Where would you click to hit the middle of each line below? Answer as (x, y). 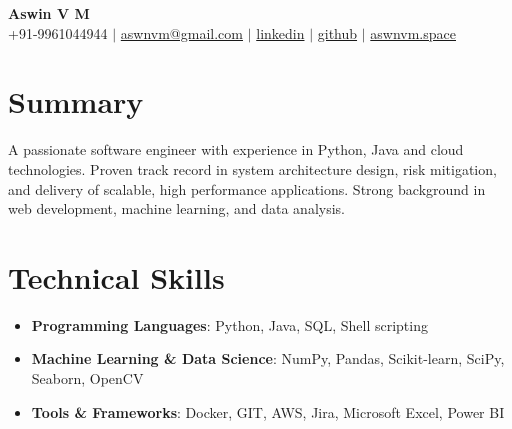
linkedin (280, 32)
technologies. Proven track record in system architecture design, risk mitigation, (252, 168)
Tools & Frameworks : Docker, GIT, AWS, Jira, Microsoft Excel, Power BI (268, 411)
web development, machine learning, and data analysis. (176, 208)
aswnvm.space (413, 32)
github (337, 32)
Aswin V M (49, 13)
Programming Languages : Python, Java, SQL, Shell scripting (229, 324)
